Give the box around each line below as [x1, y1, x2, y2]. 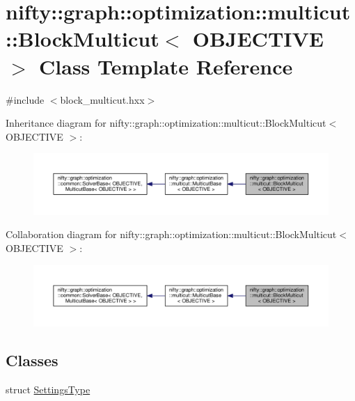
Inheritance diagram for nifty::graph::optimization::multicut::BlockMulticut [6, 116, 326, 130]
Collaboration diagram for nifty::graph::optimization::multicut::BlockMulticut [6, 227, 337, 242]
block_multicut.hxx [60, 92, 145, 107]
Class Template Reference [39, 52, 293, 80]
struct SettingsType [6, 382, 90, 397]
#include [6, 92, 45, 107]
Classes [6, 349, 58, 371]
